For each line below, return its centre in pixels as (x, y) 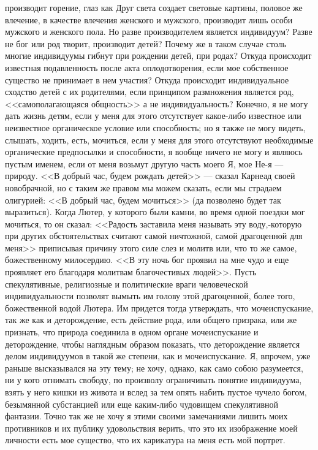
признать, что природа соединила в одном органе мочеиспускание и (132, 332)
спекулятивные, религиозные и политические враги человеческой (127, 284)
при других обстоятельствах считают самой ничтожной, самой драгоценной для (154, 236)
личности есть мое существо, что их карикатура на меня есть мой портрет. (145, 440)
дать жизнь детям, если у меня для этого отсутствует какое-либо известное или (153, 116)
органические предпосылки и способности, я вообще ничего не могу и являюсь (154, 152)
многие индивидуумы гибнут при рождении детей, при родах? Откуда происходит (158, 55)
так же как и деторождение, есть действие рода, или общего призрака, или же (151, 320)
